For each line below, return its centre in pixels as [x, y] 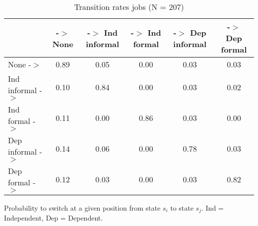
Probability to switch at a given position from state [82, 208]
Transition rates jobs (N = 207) [129, 7]
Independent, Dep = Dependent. [54, 218]
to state [182, 208]
